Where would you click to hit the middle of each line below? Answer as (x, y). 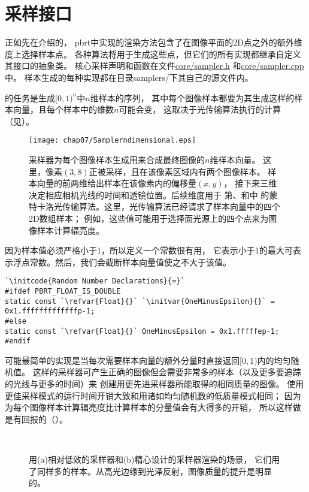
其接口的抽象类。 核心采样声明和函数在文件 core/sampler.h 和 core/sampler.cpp (154, 66)
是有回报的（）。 (36, 419)
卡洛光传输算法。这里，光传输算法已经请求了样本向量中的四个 (158, 206)
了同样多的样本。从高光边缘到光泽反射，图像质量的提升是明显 (150, 471)
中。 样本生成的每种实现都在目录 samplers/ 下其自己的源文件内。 (129, 77)
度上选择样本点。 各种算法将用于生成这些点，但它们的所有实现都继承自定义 (153, 54)
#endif (18, 341)
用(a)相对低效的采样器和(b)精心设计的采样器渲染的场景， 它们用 (154, 459)
